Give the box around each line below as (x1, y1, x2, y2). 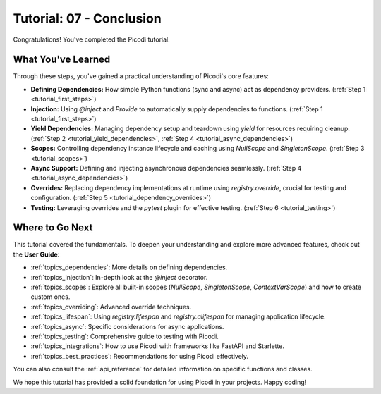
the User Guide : (13, 250, 60, 259)
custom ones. (30, 293, 71, 301)
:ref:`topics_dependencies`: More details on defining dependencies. (30, 263, 228, 271)
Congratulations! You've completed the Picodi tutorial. (13, 35, 170, 44)
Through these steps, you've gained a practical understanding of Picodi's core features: (13, 72, 270, 80)
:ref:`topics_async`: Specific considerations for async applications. (30, 322, 224, 331)
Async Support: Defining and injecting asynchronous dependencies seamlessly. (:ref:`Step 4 (30, 164, 302, 172)
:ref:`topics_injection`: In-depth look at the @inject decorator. (30, 273, 208, 281)
